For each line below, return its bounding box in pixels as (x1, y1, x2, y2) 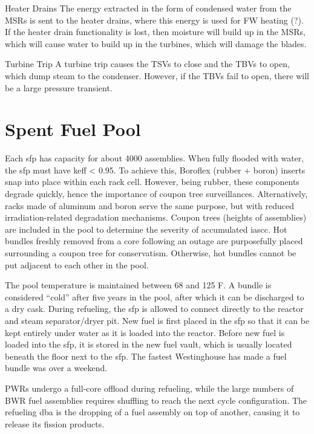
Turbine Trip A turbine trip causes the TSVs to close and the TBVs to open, (5, 57, 290, 70)
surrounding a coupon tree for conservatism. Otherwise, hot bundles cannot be (5, 247, 296, 259)
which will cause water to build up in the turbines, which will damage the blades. (5, 37, 307, 50)
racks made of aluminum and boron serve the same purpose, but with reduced (5, 199, 295, 212)
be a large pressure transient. (5, 81, 113, 94)
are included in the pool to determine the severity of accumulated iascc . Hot (5, 222, 287, 235)
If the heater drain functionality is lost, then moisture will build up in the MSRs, (5, 25, 306, 38)
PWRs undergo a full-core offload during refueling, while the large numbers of (5, 381, 294, 394)
